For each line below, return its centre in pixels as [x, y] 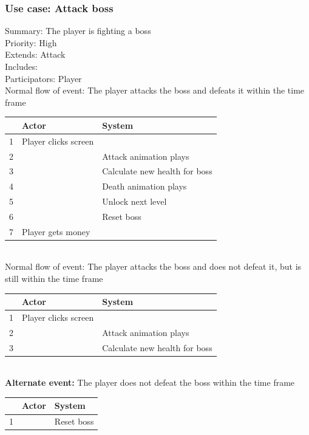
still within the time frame [54, 279]
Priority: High [31, 42]
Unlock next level [134, 201]
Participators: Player [43, 78]
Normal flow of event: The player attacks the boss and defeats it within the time [155, 90]
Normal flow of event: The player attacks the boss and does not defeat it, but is [153, 266]
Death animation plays [144, 186]
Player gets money [56, 231]
